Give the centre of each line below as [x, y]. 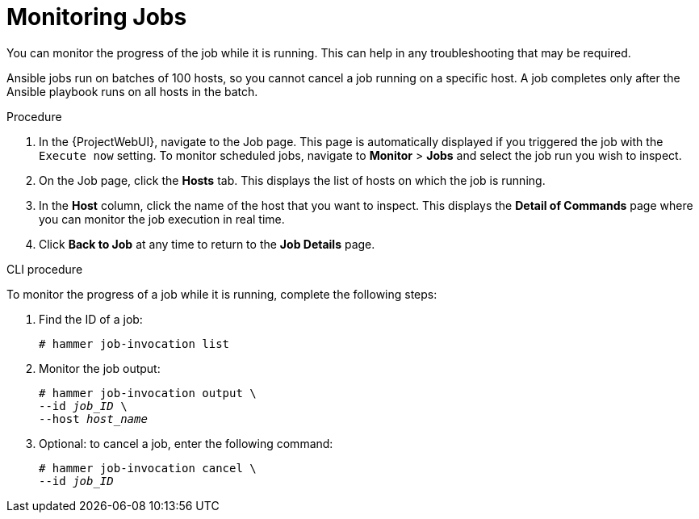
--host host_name [93, 419]
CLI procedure [45, 269]
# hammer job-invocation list [134, 343]
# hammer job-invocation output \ [148, 393]
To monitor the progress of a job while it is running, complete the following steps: [222, 294]
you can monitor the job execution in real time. [162, 219]
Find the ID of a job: [91, 319]
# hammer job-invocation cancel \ [148, 468]
